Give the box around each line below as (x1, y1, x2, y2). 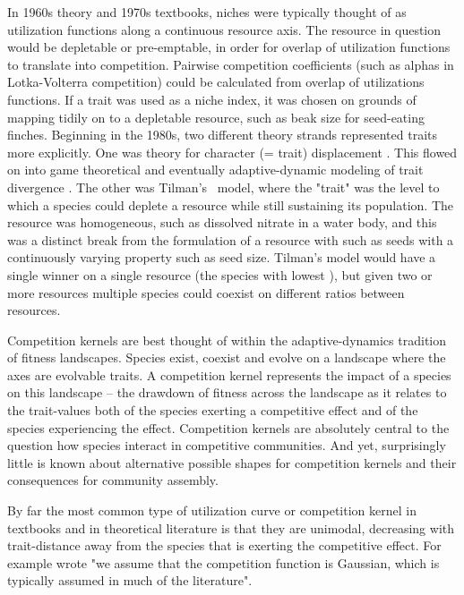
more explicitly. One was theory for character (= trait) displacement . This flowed (7, 142, 458, 161)
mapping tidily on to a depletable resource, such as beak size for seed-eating (7, 107, 425, 126)
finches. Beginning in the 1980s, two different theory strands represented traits (7, 125, 437, 144)
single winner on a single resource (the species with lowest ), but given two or (7, 265, 433, 284)
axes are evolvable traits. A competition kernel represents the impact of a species (7, 365, 451, 384)
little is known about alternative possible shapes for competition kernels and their (7, 453, 457, 472)
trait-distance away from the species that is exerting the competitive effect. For (7, 536, 442, 555)
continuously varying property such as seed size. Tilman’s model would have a (7, 248, 436, 267)
